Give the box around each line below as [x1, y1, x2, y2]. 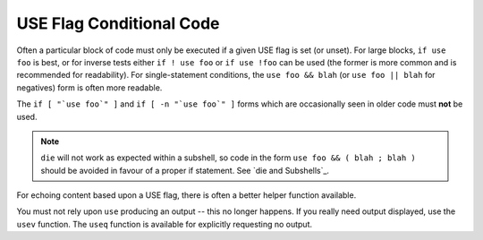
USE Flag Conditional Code [16, 13, 220, 33]
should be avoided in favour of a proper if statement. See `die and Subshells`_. [40, 165, 330, 176]
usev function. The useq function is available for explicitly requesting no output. [16, 219, 313, 229]
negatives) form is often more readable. [16, 81, 163, 93]
